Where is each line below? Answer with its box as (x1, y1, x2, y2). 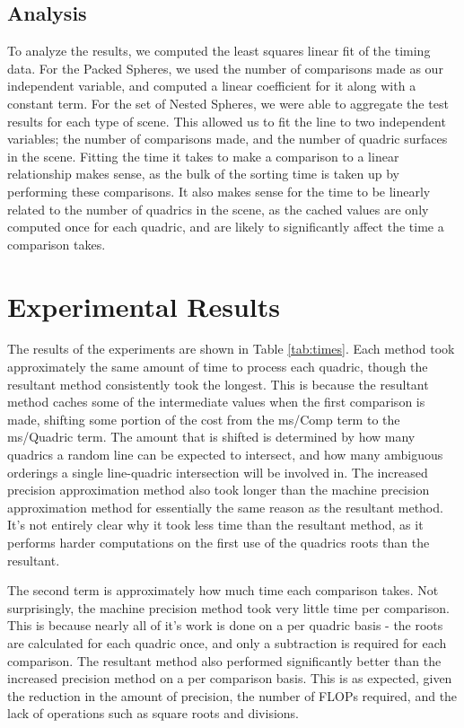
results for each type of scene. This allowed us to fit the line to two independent (7, 111, 446, 130)
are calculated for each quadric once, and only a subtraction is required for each (7, 633, 447, 652)
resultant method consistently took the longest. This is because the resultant (7, 374, 429, 393)
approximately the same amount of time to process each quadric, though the (7, 357, 428, 376)
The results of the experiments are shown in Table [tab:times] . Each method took (7, 339, 455, 358)
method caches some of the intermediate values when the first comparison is (7, 392, 425, 411)
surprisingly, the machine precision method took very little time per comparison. (7, 598, 450, 617)
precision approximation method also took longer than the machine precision (7, 480, 430, 499)
